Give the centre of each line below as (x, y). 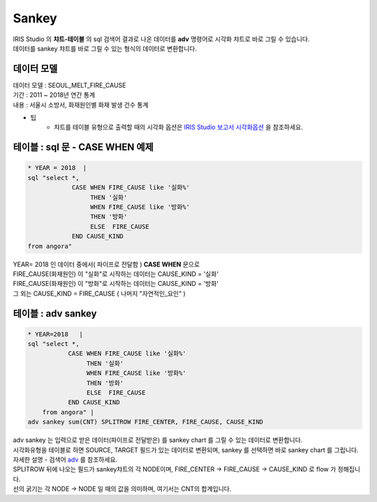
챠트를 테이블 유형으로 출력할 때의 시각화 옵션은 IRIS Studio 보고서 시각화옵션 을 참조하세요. (178, 127)
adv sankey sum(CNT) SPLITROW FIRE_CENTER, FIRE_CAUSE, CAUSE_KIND (146, 422)
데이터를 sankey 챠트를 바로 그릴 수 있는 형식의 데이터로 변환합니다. (105, 48)
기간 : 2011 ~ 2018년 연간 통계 (54, 95)
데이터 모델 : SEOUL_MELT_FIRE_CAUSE (69, 85)
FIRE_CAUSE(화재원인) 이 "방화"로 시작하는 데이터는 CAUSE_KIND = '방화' (116, 284)
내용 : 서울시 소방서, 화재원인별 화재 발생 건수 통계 (81, 105)
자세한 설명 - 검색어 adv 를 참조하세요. (65, 459)
